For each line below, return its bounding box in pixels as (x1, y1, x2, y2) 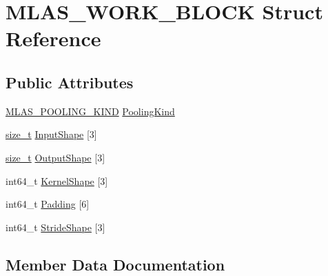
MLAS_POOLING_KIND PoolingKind (6, 103, 175, 118)
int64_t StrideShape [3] (6, 219, 105, 234)
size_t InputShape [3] (6, 127, 97, 141)
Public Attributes (6, 71, 134, 92)
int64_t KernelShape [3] (6, 173, 108, 188)
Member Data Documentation (6, 253, 225, 275)
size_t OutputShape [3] (6, 150, 105, 164)
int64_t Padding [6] (6, 197, 90, 211)
